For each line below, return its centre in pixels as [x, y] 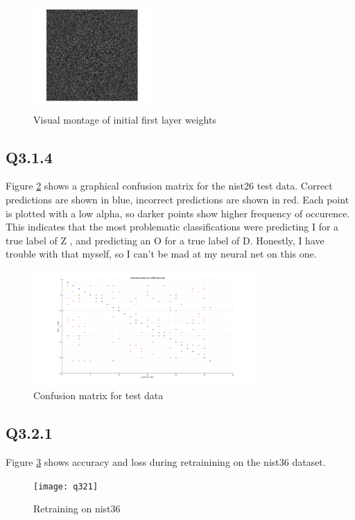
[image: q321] [66, 486]
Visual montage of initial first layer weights [125, 119]
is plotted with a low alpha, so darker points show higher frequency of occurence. [178, 213]
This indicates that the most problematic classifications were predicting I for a [172, 227]
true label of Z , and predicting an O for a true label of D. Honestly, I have [165, 240]
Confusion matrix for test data [98, 395]
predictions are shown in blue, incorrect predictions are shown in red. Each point [177, 200]
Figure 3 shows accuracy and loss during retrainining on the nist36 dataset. [166, 461]
